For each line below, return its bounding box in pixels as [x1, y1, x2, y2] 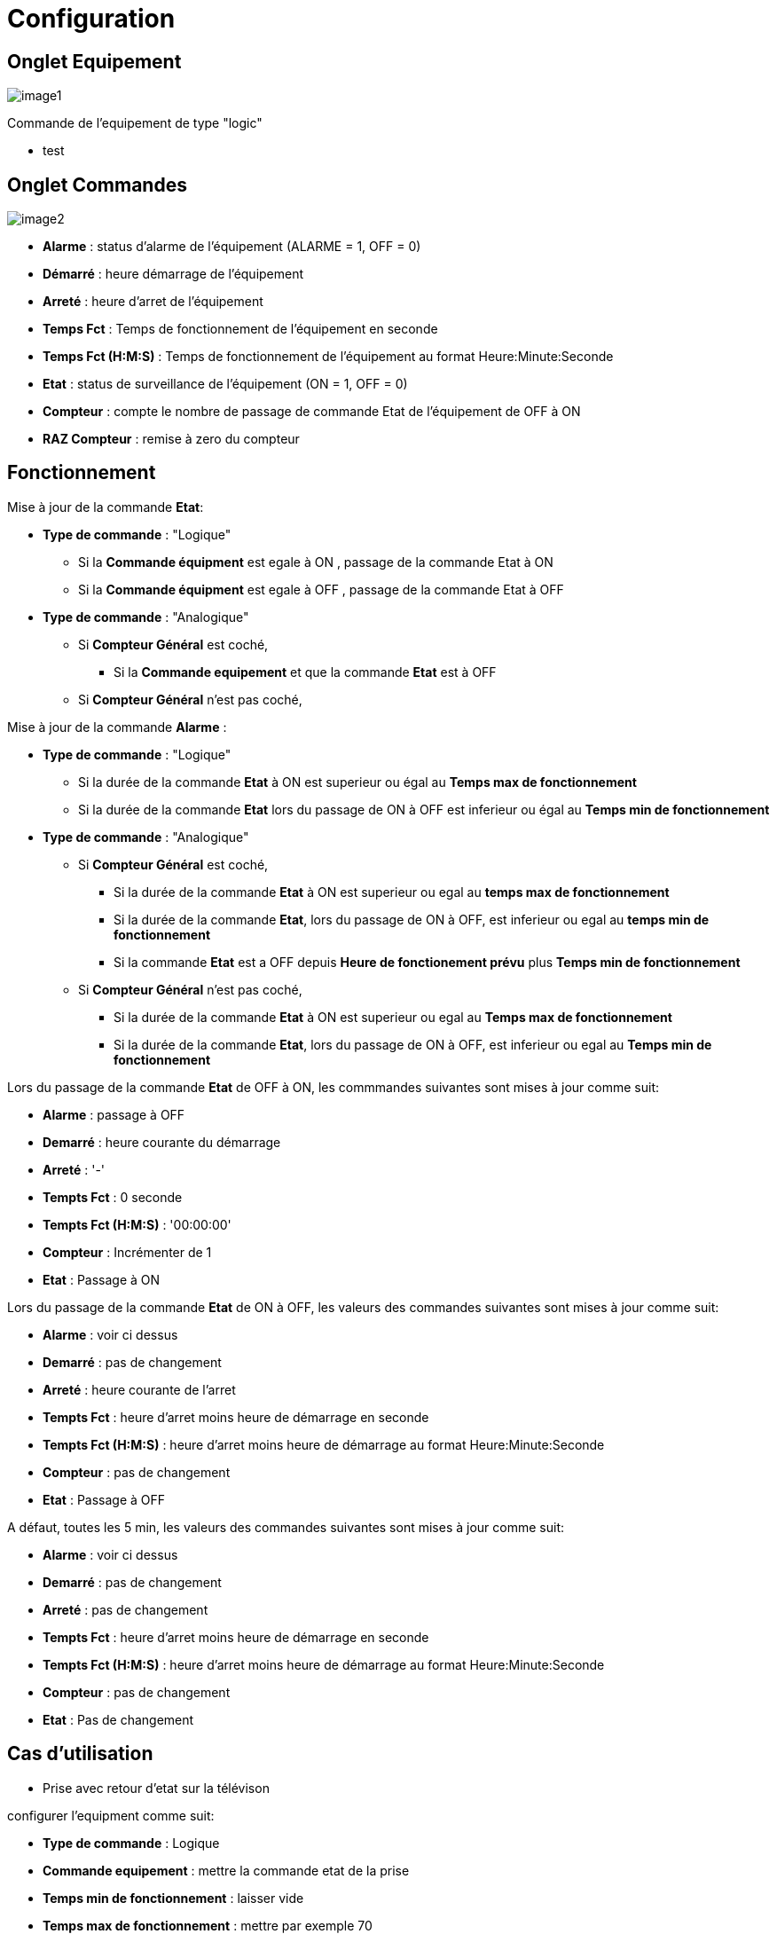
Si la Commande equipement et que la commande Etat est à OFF [114, 664, 497, 680]
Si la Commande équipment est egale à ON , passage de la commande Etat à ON [78, 554, 553, 570]
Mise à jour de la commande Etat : [7, 499, 204, 515]
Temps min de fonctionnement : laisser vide [43, 1890, 304, 1906]
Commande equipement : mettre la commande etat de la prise [43, 1862, 410, 1878]
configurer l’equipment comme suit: [7, 1807, 215, 1823]
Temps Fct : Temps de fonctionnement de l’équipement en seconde [43, 321, 438, 337]
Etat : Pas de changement [43, 1711, 194, 1727]
